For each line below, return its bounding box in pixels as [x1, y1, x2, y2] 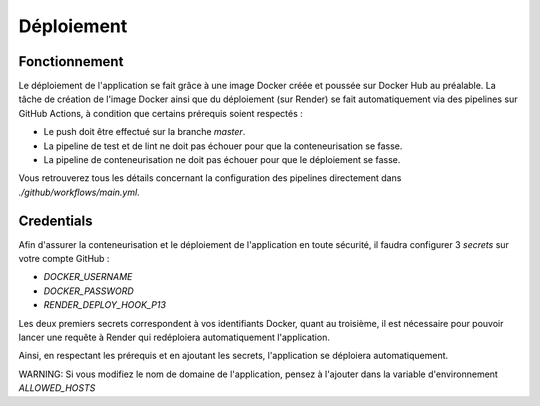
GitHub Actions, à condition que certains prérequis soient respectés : [18, 107, 304, 119]
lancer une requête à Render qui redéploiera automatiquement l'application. [18, 331, 330, 344]
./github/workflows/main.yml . [18, 186, 140, 198]
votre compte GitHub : [18, 253, 110, 265]
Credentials [18, 212, 93, 229]
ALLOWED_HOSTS [18, 382, 96, 394]
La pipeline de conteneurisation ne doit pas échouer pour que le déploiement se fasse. [43, 154, 401, 166]
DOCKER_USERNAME [43, 271, 133, 283]
